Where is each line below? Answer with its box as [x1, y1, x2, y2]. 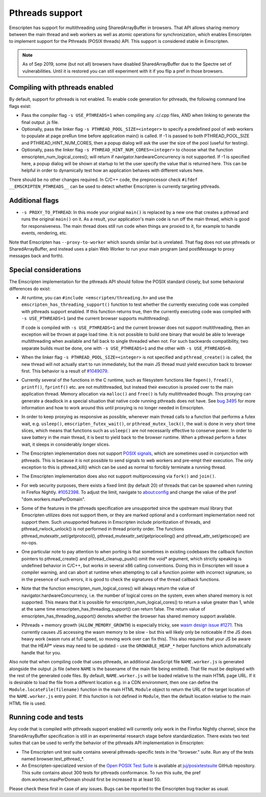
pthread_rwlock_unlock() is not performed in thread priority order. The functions [21, 526, 184, 532]
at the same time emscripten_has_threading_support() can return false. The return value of [21, 606, 205, 612]
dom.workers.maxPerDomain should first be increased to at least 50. [21, 777, 161, 783]
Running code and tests [9, 713, 84, 722]
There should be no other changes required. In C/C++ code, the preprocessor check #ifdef [9, 177, 198, 182]
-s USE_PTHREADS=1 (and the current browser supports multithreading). [21, 316, 170, 322]
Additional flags [9, 196, 59, 205]
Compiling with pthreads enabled [9, 83, 113, 92]
